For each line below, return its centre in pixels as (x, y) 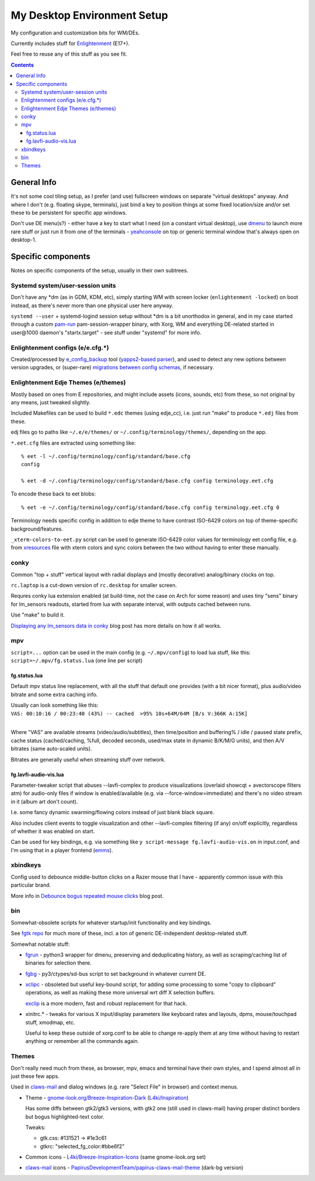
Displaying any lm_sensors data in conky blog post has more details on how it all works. (116, 625)
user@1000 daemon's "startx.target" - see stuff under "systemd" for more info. (106, 332)
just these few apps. (35, 1076)
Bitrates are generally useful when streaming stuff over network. (88, 759)
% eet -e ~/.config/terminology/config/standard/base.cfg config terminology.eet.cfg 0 (150, 507)
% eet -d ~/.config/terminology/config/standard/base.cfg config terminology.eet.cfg (147, 481)
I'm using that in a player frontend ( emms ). (62, 850)
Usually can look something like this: (55, 705)
